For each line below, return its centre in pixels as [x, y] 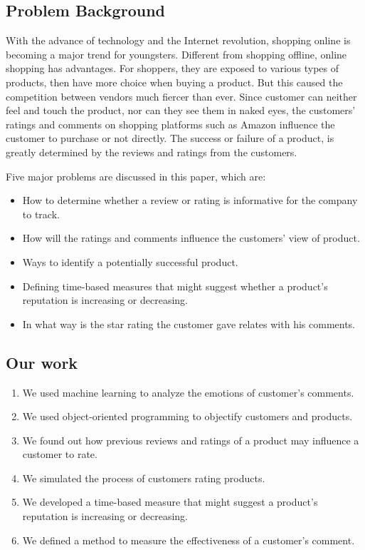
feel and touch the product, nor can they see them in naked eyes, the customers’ [181, 110]
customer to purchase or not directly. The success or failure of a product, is [170, 138]
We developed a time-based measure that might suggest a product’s [170, 502]
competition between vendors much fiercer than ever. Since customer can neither [181, 96]
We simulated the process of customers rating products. [144, 478]
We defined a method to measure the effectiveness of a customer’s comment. [189, 540]
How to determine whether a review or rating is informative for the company [190, 200]
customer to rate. [60, 454]
